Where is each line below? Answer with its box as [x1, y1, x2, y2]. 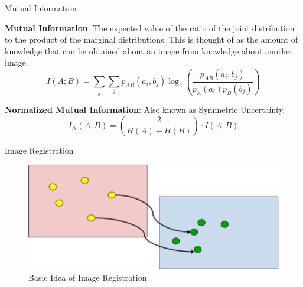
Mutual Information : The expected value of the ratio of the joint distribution [5, 21, 295, 34]
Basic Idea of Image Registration [28, 271, 147, 283]
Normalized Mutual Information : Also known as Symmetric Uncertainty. [5, 103, 285, 115]
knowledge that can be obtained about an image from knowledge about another [5, 44, 293, 57]
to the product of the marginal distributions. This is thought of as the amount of [5, 33, 298, 45]
